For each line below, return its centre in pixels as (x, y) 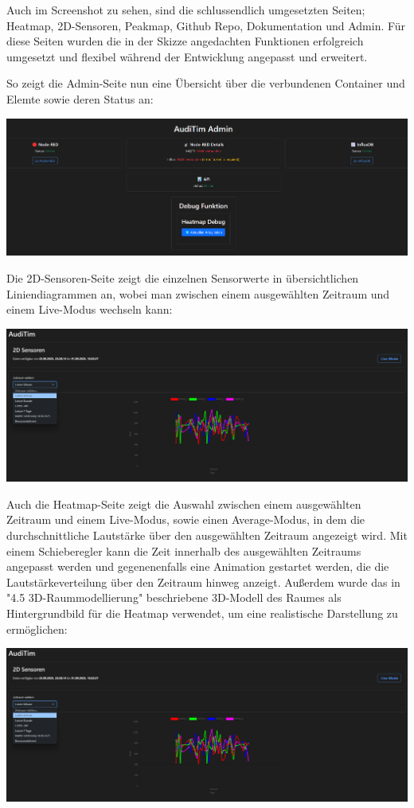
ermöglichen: (37, 628)
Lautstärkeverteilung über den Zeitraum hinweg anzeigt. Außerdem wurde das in (203, 582)
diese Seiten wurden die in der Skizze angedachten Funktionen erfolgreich (185, 41)
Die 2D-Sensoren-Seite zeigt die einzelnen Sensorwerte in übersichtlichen (183, 278)
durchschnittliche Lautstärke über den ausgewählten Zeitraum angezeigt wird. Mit (207, 535)
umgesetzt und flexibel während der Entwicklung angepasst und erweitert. (187, 56)
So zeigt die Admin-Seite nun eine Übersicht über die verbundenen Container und (206, 83)
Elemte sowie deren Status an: (80, 98)
